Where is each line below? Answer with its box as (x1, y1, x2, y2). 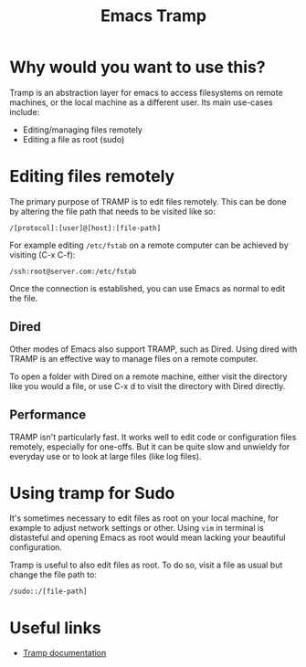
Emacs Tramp (100, 5, 207, 26)
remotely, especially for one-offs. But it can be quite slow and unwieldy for (9, 440, 290, 452)
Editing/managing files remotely (22, 124, 143, 135)
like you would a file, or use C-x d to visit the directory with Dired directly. (9, 380, 286, 391)
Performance (9, 408, 87, 423)
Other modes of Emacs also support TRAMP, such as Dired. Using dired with (9, 344, 298, 355)
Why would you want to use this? (9, 57, 267, 78)
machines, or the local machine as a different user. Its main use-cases (9, 97, 273, 108)
